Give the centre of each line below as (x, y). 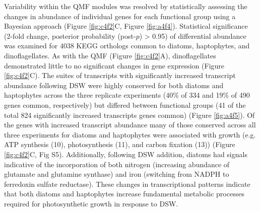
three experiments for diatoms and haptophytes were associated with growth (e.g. (130, 134)
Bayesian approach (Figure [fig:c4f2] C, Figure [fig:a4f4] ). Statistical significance (126, 26)
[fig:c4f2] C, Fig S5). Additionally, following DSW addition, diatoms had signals (126, 154)
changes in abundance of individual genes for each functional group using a (120, 16)
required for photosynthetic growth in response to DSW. (91, 203)
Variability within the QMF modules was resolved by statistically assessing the (126, 6)
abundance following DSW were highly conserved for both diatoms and (114, 85)
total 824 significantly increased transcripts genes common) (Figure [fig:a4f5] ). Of (129, 115)
